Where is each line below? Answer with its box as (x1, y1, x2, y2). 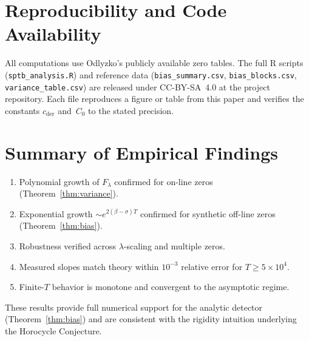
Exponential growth (19, 207, 93, 220)
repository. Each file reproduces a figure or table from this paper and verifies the (5, 92, 304, 105)
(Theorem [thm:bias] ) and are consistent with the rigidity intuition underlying (5, 312, 297, 325)
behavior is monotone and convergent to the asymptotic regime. (52, 280, 290, 293)
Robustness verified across (19, 239, 117, 252)
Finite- (19, 280, 44, 293)
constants (5, 104, 40, 116)
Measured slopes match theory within (19, 260, 159, 272)
